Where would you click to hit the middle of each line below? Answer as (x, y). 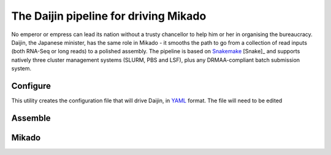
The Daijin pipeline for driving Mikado (109, 16)
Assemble (31, 118)
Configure (31, 86)
